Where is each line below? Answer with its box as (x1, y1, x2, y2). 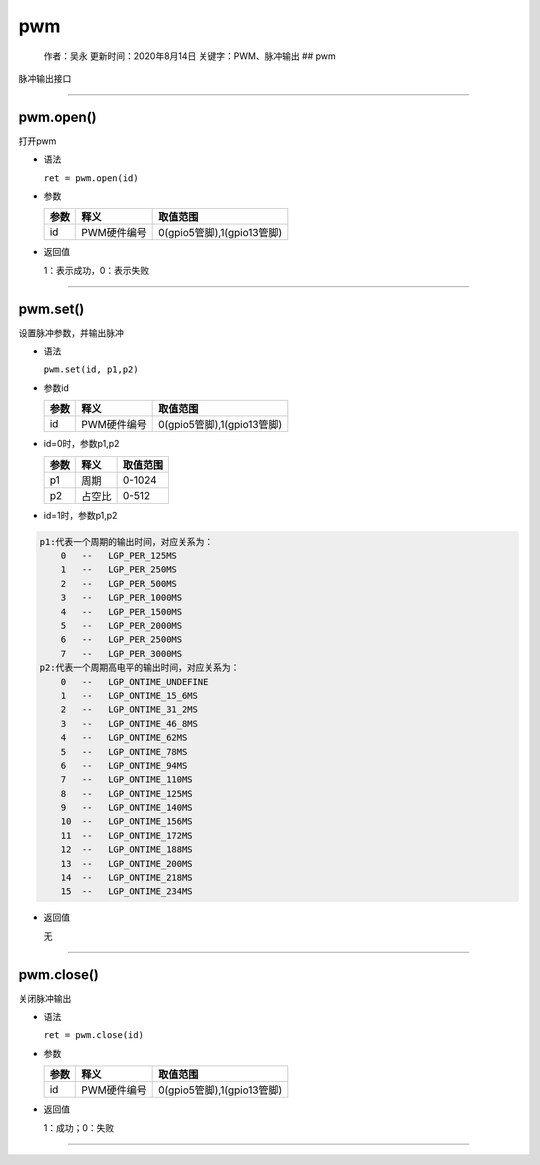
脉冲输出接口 (18, 72, 72, 84)
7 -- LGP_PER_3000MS (60, 648, 183, 659)
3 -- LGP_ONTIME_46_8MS (60, 718, 199, 729)
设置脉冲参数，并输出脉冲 (18, 326, 124, 339)
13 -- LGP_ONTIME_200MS (60, 858, 194, 869)
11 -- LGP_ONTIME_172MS (60, 830, 194, 841)
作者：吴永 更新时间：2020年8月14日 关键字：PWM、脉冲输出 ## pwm (43, 50, 337, 62)
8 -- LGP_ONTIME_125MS (60, 788, 194, 799)
